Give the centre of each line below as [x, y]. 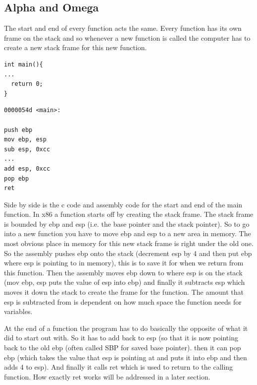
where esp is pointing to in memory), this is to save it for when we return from [124, 263]
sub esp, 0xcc [27, 149]
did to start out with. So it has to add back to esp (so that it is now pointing [121, 338]
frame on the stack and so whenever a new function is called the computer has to [127, 37]
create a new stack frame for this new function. [76, 47]
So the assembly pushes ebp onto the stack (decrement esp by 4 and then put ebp [128, 253]
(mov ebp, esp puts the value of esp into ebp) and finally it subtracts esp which [125, 282]
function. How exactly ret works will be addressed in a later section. [107, 376]
